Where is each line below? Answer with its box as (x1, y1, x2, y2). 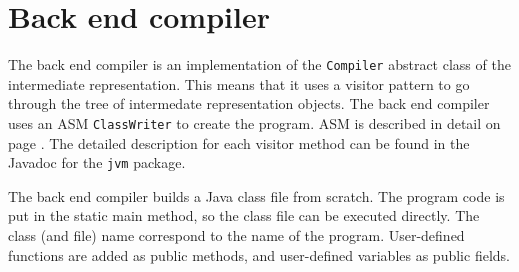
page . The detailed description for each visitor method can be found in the (8, 132, 470, 153)
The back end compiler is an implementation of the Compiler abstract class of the (8, 54, 511, 75)
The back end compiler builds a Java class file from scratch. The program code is (8, 185, 505, 206)
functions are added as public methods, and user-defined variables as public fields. (8, 244, 510, 265)
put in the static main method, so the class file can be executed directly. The (8, 205, 480, 226)
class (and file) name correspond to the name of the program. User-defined (8, 225, 465, 246)
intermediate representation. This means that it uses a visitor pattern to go (8, 73, 470, 94)
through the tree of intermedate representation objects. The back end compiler (8, 93, 490, 114)
